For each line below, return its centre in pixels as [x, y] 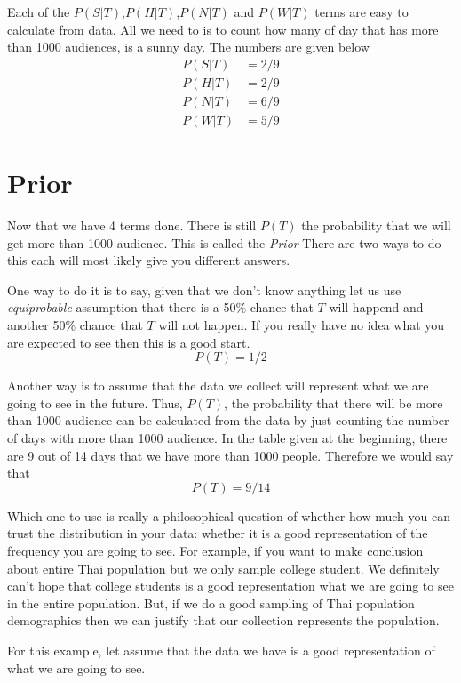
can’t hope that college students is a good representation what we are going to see [230, 586]
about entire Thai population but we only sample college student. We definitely [223, 568]
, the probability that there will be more [334, 402]
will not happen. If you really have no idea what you [302, 325]
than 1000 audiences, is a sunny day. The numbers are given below [188, 47]
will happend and [376, 307]
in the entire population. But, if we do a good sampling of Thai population [211, 603]
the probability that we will [376, 225]
